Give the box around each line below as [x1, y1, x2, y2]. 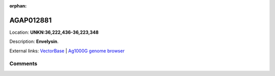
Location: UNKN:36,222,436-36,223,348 [9, 29, 99, 35]
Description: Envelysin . [9, 38, 59, 45]
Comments [9, 60, 38, 67]
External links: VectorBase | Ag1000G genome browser [9, 48, 125, 54]
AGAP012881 [9, 16, 52, 25]
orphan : [9, 3, 27, 9]
